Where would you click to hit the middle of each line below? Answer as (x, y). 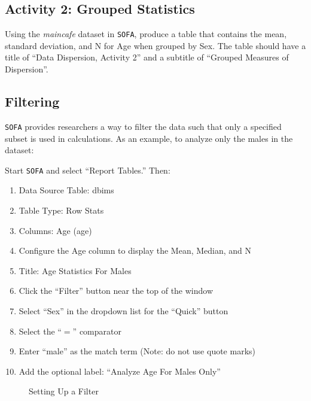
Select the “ (40, 331)
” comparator (97, 331)
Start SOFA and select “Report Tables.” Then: (88, 170)
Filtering (32, 101)
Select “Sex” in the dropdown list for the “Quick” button (124, 310)
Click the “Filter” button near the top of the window (116, 291)
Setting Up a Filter (64, 391)
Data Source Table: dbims (66, 190)
